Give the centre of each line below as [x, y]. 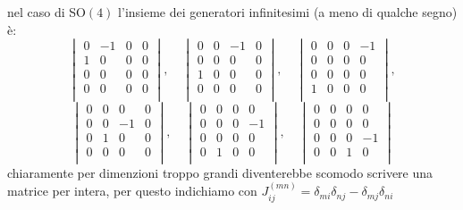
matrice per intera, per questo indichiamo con [132, 191]
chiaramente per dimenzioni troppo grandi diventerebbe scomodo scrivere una [220, 172]
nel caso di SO [46, 12]
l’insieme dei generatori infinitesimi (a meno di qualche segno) [288, 12]
